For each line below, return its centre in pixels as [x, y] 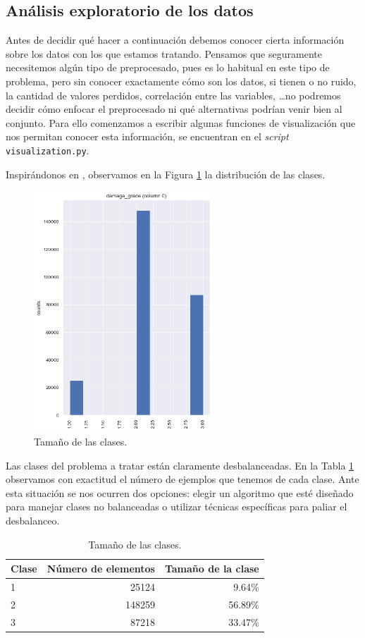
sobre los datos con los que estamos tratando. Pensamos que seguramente [164, 53]
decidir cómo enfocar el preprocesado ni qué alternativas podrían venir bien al [174, 109]
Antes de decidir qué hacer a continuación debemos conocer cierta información [175, 40]
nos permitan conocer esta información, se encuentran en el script [147, 136]
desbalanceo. [33, 520]
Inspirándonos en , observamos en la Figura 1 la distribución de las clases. [166, 174]
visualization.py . [48, 150]
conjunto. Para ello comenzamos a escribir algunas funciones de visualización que [181, 122]
